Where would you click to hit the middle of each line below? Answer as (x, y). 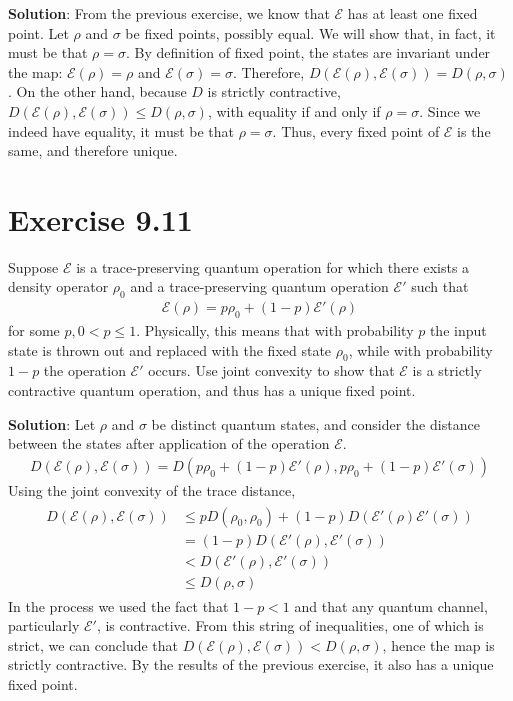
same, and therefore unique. (93, 150)
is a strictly (447, 370)
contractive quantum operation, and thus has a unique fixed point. (212, 390)
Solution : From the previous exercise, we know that (169, 13)
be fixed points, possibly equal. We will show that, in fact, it (310, 32)
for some (34, 330)
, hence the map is (438, 644)
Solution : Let (52, 423)
